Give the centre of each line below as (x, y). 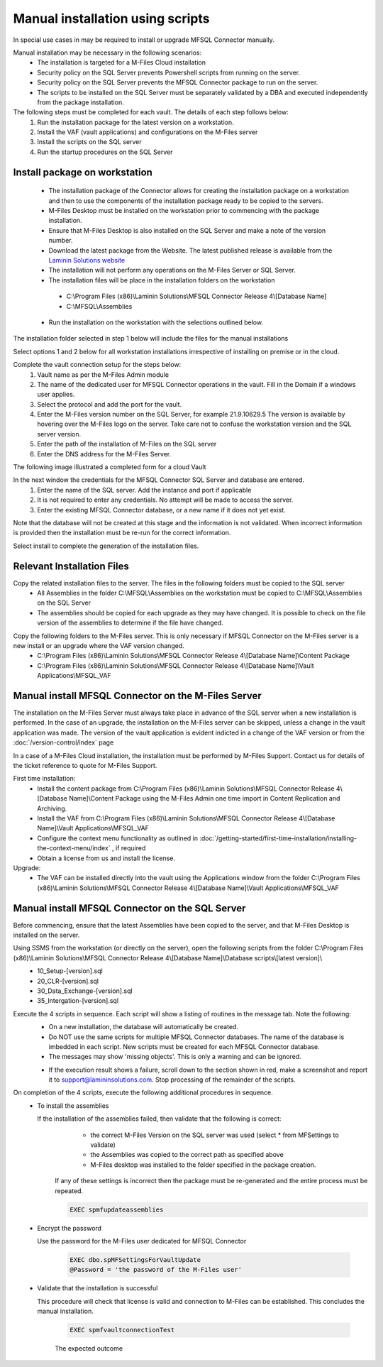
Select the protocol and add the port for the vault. (110, 404)
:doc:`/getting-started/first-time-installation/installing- (278, 838)
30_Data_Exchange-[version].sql (85, 991)
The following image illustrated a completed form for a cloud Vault (110, 467)
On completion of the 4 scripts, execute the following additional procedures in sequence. (143, 1092)
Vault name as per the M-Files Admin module (103, 374)
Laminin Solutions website (87, 260)
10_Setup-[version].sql (70, 971)
